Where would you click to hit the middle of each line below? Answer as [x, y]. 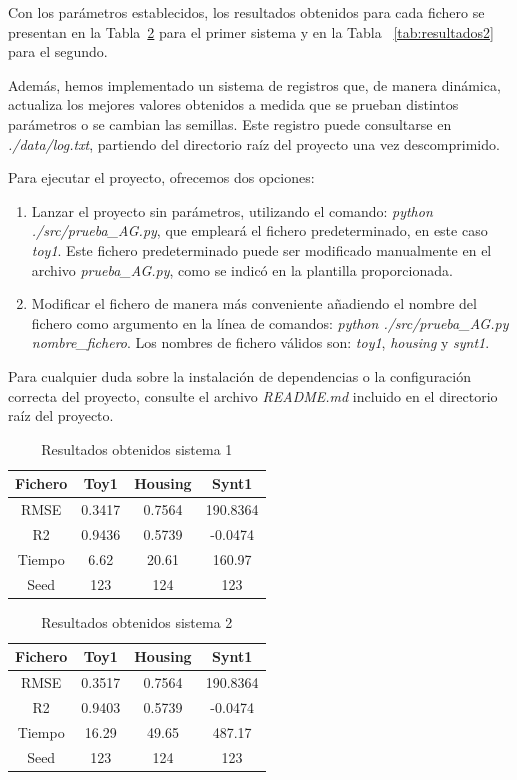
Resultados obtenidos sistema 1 [137, 448]
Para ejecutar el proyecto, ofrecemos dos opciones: [161, 177]
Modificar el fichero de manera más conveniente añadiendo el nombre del [254, 303]
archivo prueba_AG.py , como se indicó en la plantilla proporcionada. [242, 269]
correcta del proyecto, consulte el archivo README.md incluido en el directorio [253, 395]
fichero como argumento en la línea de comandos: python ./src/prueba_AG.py [270, 322]
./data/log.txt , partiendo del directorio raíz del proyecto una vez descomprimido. [254, 143]
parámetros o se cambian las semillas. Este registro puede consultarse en [230, 123]
